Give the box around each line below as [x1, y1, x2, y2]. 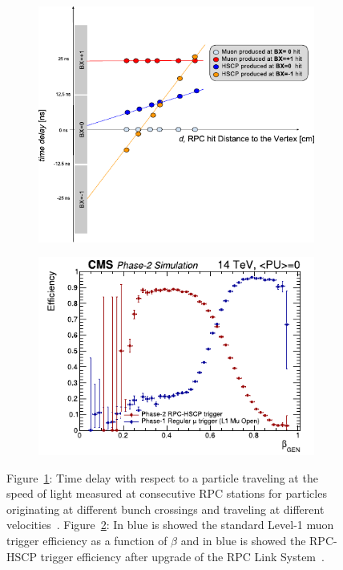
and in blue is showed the [180, 532, 306, 548]
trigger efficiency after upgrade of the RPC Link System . [40, 548, 325, 564]
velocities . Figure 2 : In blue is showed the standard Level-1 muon [6, 516, 334, 533]
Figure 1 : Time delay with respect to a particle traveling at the [6, 469, 318, 486]
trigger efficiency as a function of [6, 532, 167, 548]
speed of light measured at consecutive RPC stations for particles [6, 485, 327, 502]
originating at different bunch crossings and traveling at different [6, 500, 325, 517]
